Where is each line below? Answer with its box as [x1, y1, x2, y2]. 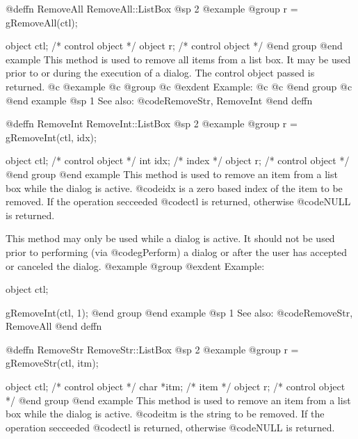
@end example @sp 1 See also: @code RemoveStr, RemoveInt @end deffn [6, 93, 313, 107]
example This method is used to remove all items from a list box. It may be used [6, 51, 351, 66]
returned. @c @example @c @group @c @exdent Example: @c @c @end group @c [6, 79, 352, 93]
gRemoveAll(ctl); [6, 15, 78, 29]
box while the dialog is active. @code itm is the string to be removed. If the [6, 406, 325, 421]
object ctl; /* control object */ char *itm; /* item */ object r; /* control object [6, 379, 345, 394]
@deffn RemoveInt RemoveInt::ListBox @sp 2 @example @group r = [6, 116, 298, 131]
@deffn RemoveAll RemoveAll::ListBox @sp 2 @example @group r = [6, 1, 298, 15]
